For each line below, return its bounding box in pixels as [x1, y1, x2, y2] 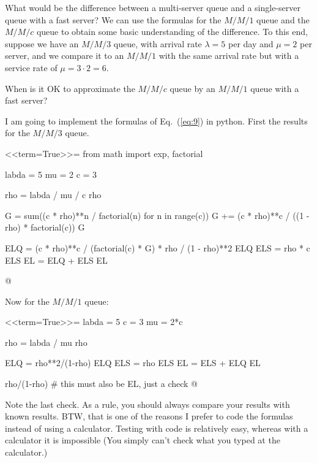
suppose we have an [5, 37, 79, 50]
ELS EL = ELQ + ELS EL [5, 253, 108, 266]
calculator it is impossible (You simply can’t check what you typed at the [5, 434, 280, 446]
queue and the [256, 13, 310, 26]
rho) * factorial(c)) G [5, 221, 85, 234]
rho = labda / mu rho [5, 335, 88, 348]
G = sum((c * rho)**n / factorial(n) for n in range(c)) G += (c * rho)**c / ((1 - [5, 209, 310, 221]
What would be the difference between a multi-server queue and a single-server [5, 1, 300, 13]
